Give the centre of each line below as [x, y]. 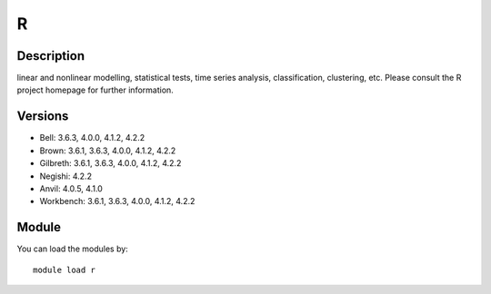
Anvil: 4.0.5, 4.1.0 [71, 188]
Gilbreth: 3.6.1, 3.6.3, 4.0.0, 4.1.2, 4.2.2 [110, 163]
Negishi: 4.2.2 [66, 176]
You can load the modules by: [73, 249]
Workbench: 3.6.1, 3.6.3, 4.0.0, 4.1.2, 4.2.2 [117, 201]
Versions [43, 117]
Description [51, 56]
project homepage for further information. [95, 90]
